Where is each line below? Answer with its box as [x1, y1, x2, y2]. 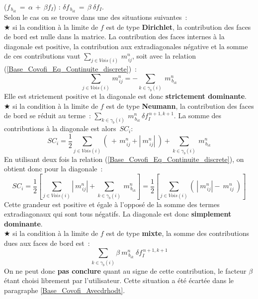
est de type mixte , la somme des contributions [106, 228, 250, 238]
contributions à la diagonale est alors [4, 123, 116, 134]
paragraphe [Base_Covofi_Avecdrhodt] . [4, 285, 125, 295]
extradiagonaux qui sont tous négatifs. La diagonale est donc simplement [4, 209, 232, 219]
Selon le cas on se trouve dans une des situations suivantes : [4, 12, 187, 22]
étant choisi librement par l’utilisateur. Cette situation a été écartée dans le [4, 275, 234, 286]
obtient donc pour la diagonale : [4, 163, 103, 174]
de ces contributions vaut [4, 51, 81, 61]
